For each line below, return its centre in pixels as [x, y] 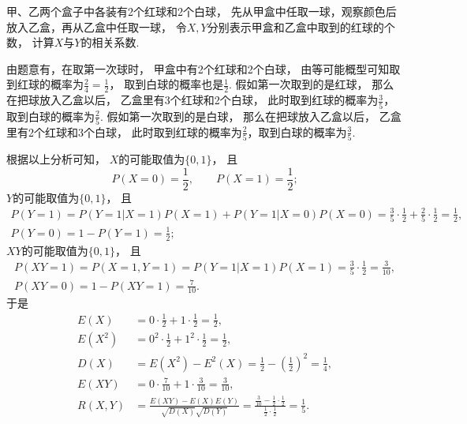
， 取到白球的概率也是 [166, 84]
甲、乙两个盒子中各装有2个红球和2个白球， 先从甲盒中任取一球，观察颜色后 [202, 11]
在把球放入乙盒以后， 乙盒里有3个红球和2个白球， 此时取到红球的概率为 [192, 100]
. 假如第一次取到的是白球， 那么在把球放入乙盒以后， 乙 [245, 116]
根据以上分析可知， [56, 159]
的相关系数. [110, 42]
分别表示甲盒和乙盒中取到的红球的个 [301, 26]
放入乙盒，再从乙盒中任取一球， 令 [97, 26]
